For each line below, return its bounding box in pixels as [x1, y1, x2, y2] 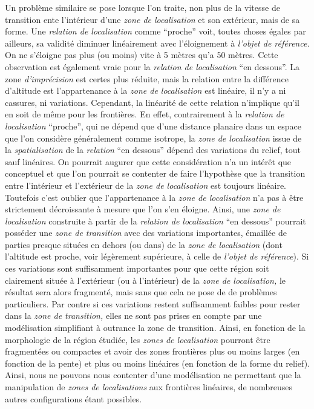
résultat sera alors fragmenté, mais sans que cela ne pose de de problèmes [5, 286, 277, 298]
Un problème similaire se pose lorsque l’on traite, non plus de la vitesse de [5, 1, 280, 13]
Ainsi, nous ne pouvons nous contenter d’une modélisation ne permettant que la [5, 368, 301, 381]
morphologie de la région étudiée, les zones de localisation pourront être [5, 333, 270, 345]
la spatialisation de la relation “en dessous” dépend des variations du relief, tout [5, 143, 301, 156]
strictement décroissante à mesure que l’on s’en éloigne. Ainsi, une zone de [5, 203, 281, 215]
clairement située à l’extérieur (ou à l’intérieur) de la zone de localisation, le [5, 273, 286, 286]
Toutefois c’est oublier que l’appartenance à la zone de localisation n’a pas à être [5, 191, 304, 203]
